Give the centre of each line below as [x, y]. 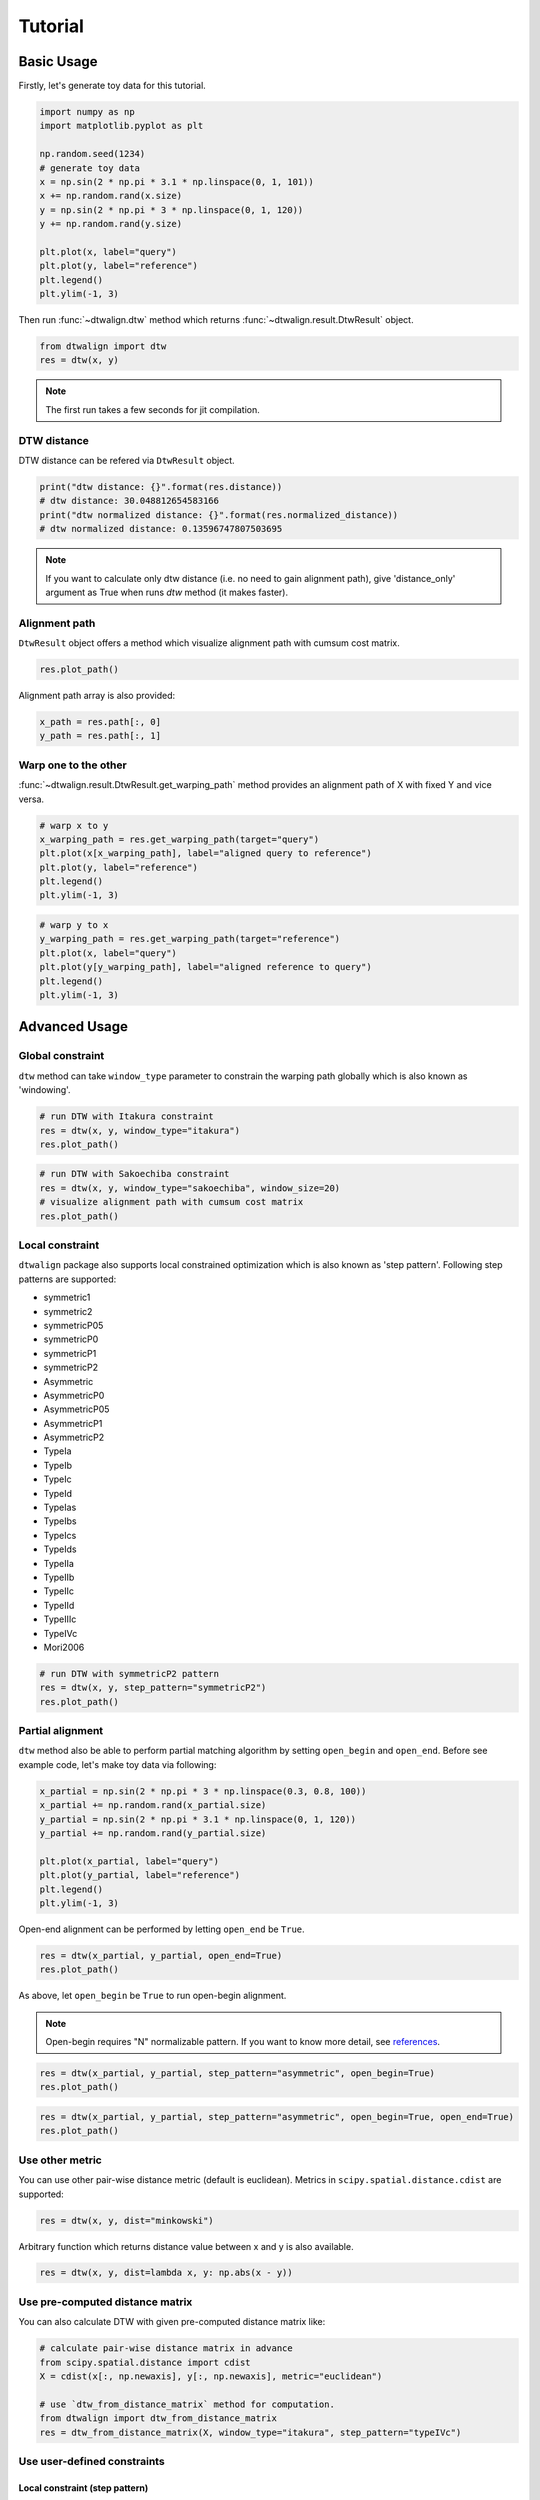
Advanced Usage [73, 1026]
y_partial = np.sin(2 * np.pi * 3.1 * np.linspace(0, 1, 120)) [198, 1819]
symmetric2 [68, 1311]
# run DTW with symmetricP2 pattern [129, 1673]
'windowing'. [44, 1090]
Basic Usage [58, 61]
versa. [31, 799]
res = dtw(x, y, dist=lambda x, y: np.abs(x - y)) [166, 2273]
